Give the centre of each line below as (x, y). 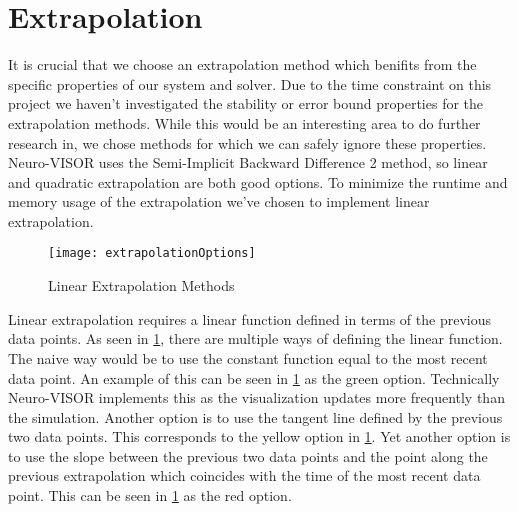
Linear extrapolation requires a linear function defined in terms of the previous (249, 318)
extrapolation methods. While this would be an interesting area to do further (244, 122)
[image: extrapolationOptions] (152, 253)
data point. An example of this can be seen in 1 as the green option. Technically (254, 377)
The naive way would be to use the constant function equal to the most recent (248, 357)
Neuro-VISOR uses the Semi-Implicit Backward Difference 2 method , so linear (248, 162)
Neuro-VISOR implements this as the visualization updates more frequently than (256, 397)
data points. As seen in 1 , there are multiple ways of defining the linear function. (255, 338)
